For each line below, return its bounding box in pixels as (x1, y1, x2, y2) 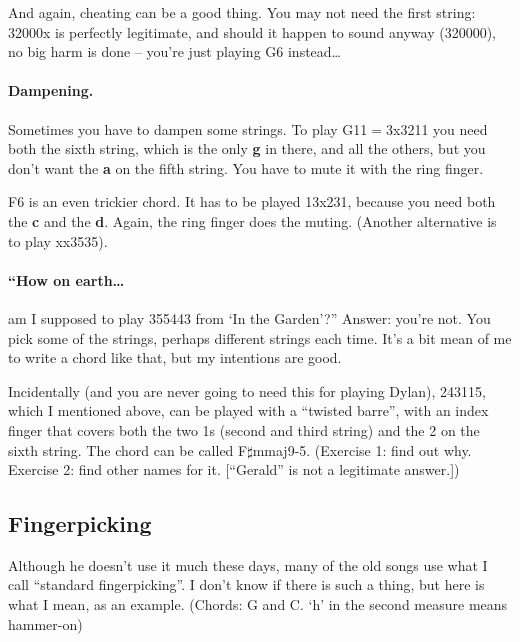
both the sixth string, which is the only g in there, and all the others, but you (8, 138, 486, 159)
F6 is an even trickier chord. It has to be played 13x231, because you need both (8, 191, 496, 212)
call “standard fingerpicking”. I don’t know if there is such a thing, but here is (8, 574, 485, 595)
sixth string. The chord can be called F (8, 439, 248, 460)
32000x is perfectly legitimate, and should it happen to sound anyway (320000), (8, 21, 496, 42)
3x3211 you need (386, 118, 488, 139)
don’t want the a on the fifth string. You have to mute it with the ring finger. (8, 157, 484, 178)
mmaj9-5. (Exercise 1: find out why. (252, 439, 472, 460)
